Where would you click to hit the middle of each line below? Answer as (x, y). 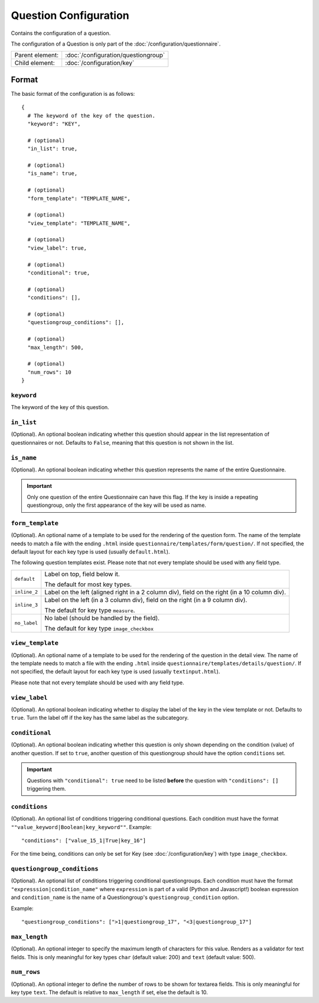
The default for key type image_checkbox (99, 628)
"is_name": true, (53, 174)
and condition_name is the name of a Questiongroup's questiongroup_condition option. (125, 897)
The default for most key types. (88, 584)
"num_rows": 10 (49, 372)
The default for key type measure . (90, 610)
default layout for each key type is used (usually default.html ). (90, 552)
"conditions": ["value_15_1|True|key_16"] (84, 840)
